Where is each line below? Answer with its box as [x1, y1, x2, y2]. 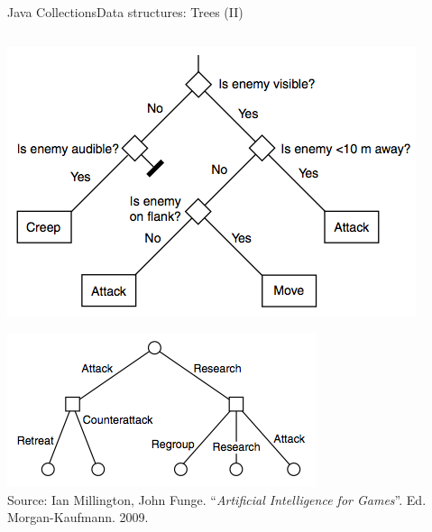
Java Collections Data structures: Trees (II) [7, 3, 244, 21]
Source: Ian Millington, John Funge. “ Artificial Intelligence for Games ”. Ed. [7, 490, 427, 509]
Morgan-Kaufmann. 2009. [7, 508, 149, 527]
